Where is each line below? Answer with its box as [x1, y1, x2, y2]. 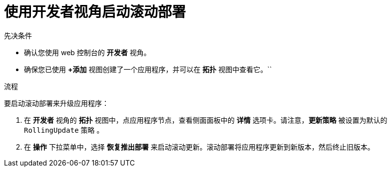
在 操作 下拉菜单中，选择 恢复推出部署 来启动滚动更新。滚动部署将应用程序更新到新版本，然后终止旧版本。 [24, 142, 375, 151]
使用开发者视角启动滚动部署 [4, 3, 186, 20]
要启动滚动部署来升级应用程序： [4, 98, 109, 107]
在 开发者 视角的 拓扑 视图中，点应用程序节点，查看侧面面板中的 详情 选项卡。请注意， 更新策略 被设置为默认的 [24, 115, 388, 124]
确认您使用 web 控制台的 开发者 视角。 [24, 48, 151, 57]
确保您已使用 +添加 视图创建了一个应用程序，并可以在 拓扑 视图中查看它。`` [24, 65, 272, 74]
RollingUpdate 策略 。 [24, 125, 104, 134]
